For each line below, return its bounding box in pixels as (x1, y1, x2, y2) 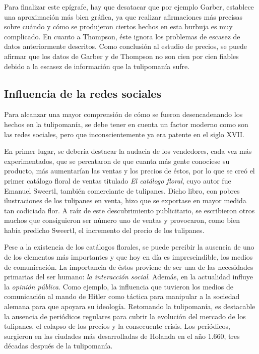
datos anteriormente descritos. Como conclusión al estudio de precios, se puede (4, 41, 247, 51)
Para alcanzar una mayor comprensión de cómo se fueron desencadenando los (4, 109, 243, 120)
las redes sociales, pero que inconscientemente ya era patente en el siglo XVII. (4, 129, 244, 139)
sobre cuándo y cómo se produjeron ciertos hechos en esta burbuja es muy (4, 21, 233, 32)
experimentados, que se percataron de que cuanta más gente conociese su (4, 155, 230, 166)
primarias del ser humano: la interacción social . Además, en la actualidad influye (4, 271, 253, 282)
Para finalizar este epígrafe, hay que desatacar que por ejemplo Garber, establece (4, 2, 254, 12)
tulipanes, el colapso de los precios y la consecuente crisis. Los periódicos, (4, 321, 230, 331)
